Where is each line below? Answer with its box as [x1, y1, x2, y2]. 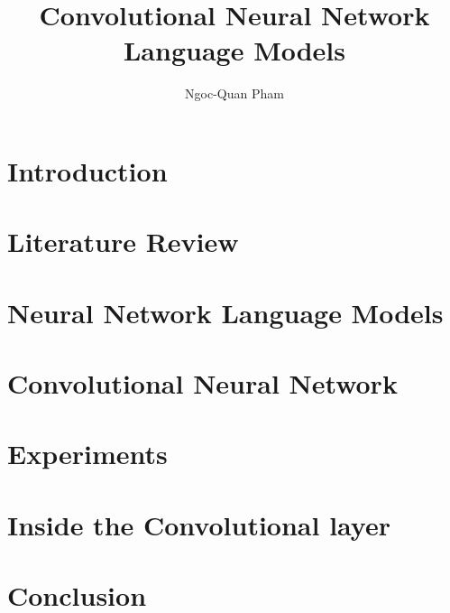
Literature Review [7, 223, 239, 260]
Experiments [7, 435, 168, 472]
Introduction [7, 152, 168, 189]
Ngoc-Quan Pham [185, 84, 284, 103]
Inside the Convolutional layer [7, 506, 390, 543]
